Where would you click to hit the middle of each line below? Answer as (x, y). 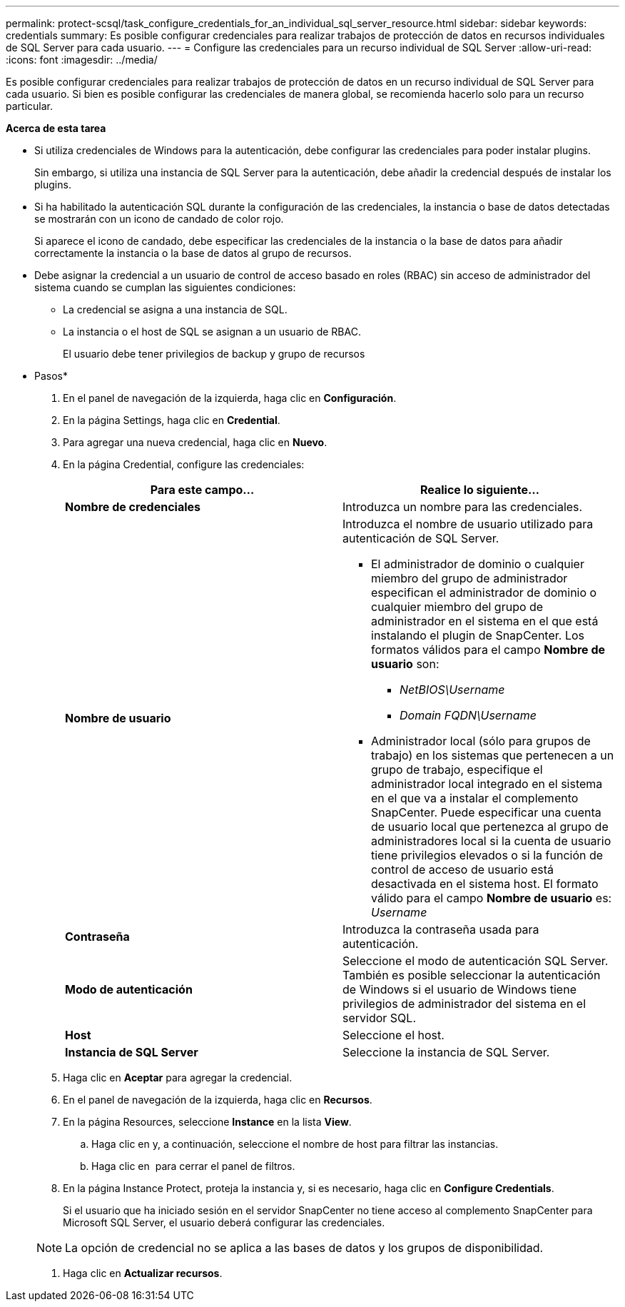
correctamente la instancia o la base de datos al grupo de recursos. (193, 253)
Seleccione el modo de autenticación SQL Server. (476, 961)
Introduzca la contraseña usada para (441, 929)
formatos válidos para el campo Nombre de (488, 650)
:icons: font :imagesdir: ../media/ (82, 60)
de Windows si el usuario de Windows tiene (459, 989)
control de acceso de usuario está (463, 869)
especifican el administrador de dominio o (484, 592)
